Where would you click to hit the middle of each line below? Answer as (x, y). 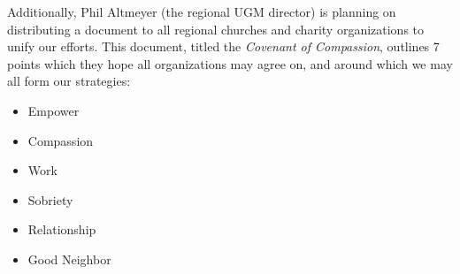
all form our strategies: (69, 81)
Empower (54, 110)
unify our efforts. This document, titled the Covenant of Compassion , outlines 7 (223, 46)
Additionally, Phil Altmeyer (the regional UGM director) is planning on (202, 11)
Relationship (62, 229)
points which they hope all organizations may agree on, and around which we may (230, 63)
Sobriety (50, 199)
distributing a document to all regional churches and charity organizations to (216, 29)
